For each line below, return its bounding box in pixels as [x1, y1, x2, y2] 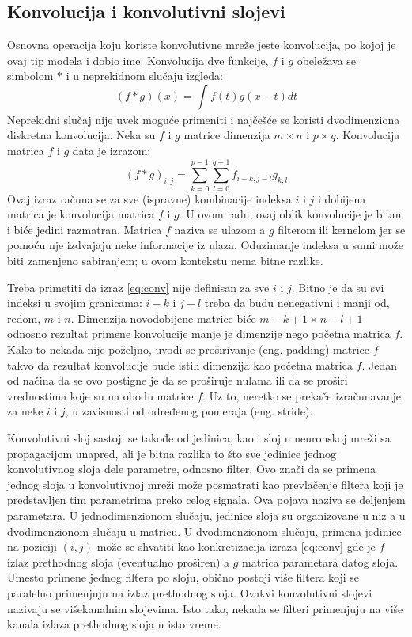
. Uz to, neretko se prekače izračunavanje [202, 387, 402, 404]
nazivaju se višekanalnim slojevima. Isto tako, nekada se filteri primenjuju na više [7, 600, 403, 616]
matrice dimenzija [183, 127, 270, 143]
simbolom [7, 67, 54, 84]
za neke [7, 403, 43, 419]
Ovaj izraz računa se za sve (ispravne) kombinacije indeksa [7, 190, 292, 207]
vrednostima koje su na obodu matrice [7, 387, 194, 404]
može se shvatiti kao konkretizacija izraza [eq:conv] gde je [96, 538, 376, 555]
